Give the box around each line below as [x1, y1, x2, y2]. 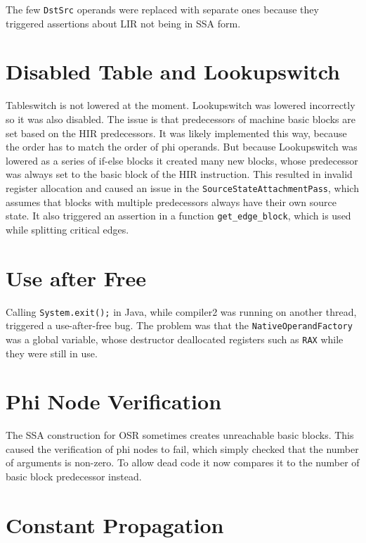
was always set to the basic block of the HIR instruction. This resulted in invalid [6, 167, 353, 181]
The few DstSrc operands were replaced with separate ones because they [6, 2, 319, 16]
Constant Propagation [6, 510, 224, 539]
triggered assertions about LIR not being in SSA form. [6, 15, 241, 30]
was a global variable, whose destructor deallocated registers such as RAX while [6, 331, 344, 346]
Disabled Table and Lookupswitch [6, 57, 341, 86]
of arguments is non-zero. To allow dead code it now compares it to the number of [6, 455, 360, 470]
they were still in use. [6, 345, 98, 360]
